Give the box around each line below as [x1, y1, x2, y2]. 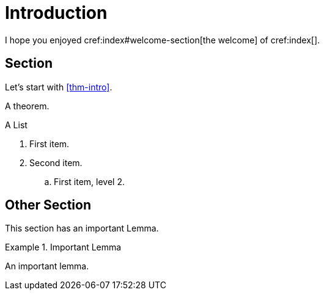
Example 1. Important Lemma [5, 242, 122, 253]
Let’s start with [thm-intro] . [5, 81, 112, 92]
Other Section [5, 197, 91, 213]
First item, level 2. [54, 176, 125, 187]
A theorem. [5, 100, 50, 111]
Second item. [29, 157, 83, 168]
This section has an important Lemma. [5, 223, 159, 234]
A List [5, 119, 28, 130]
